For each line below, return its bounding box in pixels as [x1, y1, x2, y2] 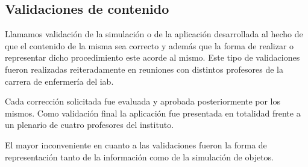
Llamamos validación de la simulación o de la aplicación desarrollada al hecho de [5, 28, 303, 40]
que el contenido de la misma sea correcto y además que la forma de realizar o [5, 39, 294, 52]
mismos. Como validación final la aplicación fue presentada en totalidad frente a [5, 106, 301, 119]
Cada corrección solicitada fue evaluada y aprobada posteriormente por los [5, 95, 281, 108]
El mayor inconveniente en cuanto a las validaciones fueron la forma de [5, 138, 267, 151]
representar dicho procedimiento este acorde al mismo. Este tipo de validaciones [5, 51, 300, 64]
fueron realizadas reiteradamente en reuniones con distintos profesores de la [5, 62, 283, 75]
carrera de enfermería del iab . [5, 74, 114, 87]
